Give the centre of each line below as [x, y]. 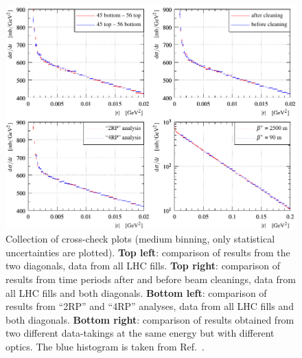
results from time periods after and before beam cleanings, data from [151, 279]
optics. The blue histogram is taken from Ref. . [105, 347]
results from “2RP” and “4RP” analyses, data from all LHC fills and [150, 306]
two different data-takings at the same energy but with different [140, 333]
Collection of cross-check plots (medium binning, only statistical [140, 239]
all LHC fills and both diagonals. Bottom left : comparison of [136, 292]
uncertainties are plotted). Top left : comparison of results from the [148, 252]
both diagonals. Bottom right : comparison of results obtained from [150, 319]
